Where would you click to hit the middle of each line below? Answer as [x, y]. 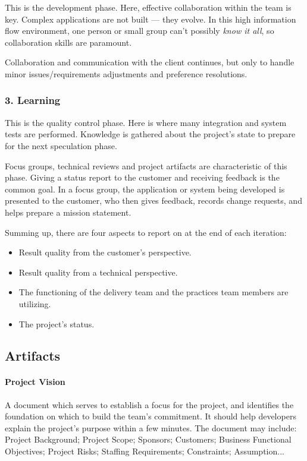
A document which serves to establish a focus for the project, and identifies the [149, 404]
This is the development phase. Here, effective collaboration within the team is [148, 7]
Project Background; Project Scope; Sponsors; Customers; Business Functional [148, 439]
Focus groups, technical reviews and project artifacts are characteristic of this [146, 165]
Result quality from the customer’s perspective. [105, 252]
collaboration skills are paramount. [68, 42]
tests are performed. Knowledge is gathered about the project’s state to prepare [150, 134]
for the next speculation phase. [61, 145]
